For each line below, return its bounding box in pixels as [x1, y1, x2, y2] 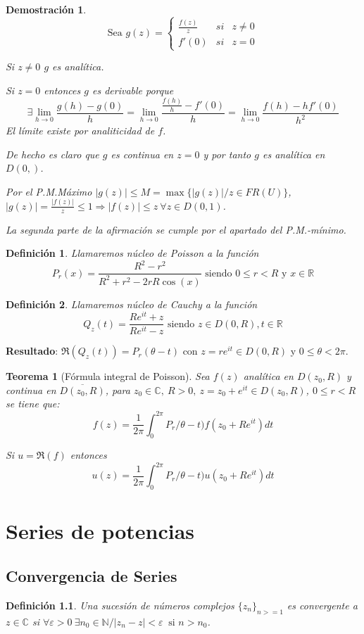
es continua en [111, 146, 174, 161]
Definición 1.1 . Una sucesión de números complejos [6, 597, 234, 612]
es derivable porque [92, 82, 174, 97]
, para [105, 382, 130, 397]
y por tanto [203, 146, 251, 161]
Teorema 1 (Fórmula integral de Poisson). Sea [6, 369, 210, 383]
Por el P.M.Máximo [6, 184, 92, 198]
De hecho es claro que [6, 146, 99, 161]
